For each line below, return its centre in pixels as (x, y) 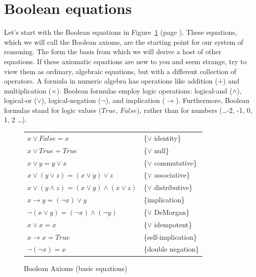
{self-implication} (170, 236)
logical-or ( (21, 100)
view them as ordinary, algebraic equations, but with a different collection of (120, 71)
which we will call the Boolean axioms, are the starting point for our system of (124, 42)
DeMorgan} (172, 212)
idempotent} (173, 224)
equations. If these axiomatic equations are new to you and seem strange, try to (125, 61)
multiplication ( (28, 90)
